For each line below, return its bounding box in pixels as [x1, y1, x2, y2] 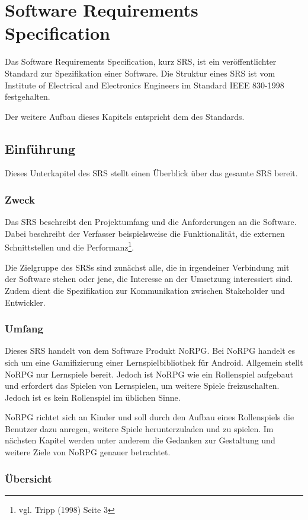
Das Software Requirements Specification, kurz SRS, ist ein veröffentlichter [5, 55, 277, 68]
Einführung [5, 139, 76, 157]
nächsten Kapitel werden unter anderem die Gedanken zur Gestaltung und [5, 434, 275, 446]
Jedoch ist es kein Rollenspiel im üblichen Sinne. [5, 391, 181, 403]
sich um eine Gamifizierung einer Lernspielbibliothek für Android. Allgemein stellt [5, 356, 303, 368]
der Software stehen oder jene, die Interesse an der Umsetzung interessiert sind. [5, 272, 293, 285]
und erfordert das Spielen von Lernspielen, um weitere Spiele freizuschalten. [5, 379, 280, 392]
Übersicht [5, 471, 52, 486]
